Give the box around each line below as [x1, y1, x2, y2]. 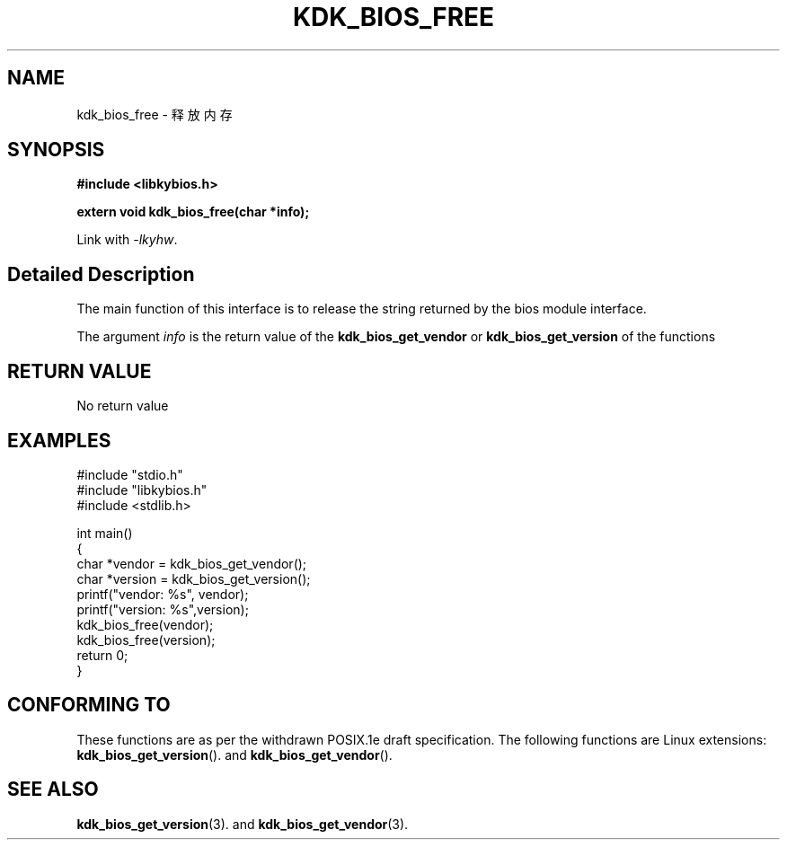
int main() [76, 525, 133, 541]
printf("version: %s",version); [76, 601, 249, 617]
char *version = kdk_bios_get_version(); [76, 570, 311, 587]
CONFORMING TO [7, 693, 171, 717]
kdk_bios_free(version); [76, 631, 216, 648]
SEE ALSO [7, 778, 99, 801]
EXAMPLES [7, 428, 111, 452]
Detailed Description [7, 262, 195, 286]
